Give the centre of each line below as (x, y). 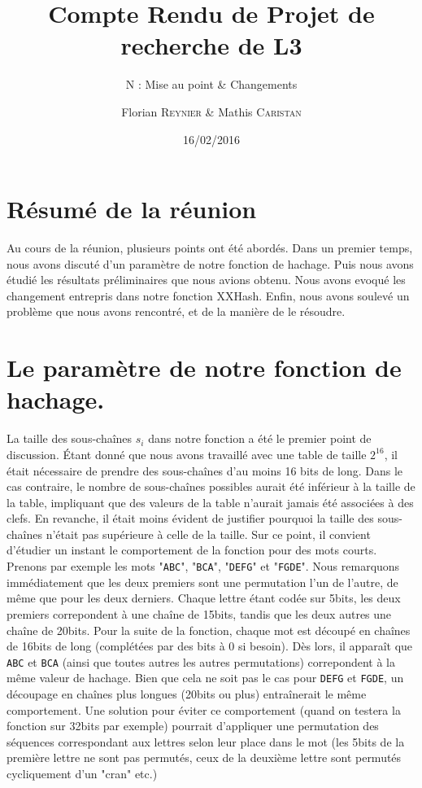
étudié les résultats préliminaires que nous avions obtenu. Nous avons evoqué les (206, 280)
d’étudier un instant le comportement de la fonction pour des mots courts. (192, 550)
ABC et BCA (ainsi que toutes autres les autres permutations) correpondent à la (201, 661)
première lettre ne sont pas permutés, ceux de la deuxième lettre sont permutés (204, 757)
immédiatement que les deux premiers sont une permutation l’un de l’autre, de (202, 582)
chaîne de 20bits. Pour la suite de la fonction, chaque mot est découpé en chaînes (209, 630)
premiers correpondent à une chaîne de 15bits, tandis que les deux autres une (199, 613)
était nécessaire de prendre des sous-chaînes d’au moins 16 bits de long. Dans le (205, 470)
